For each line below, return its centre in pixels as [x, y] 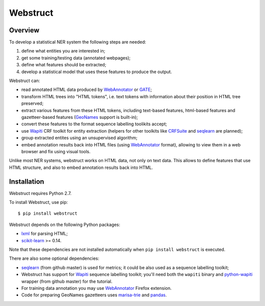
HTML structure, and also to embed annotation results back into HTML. [81, 167]
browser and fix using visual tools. [56, 151]
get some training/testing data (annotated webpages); [76, 58]
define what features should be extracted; [64, 65]
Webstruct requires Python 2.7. [40, 193]
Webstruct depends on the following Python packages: [65, 224]
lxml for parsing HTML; [45, 234]
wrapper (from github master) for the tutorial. [67, 281]
